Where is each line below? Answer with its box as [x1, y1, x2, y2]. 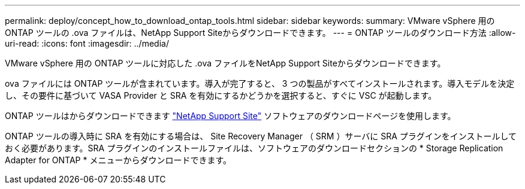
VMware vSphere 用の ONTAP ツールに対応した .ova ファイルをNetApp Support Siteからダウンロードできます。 [5, 58, 446, 68]
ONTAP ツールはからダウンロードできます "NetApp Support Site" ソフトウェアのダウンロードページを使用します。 [5, 111, 456, 121]
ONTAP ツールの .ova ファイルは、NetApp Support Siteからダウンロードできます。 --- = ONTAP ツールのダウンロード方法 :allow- [5, 28, 516, 38]
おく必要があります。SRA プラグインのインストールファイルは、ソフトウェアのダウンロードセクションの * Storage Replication [5, 143, 503, 153]
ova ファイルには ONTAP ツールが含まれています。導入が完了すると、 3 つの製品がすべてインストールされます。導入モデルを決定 [5, 78, 515, 89]
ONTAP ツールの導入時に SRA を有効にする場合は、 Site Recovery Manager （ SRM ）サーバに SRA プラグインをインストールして [5, 131, 517, 141]
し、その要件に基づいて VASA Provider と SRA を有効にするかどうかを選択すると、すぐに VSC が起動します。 [5, 90, 437, 100]
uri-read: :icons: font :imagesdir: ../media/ [5, 38, 169, 48]
